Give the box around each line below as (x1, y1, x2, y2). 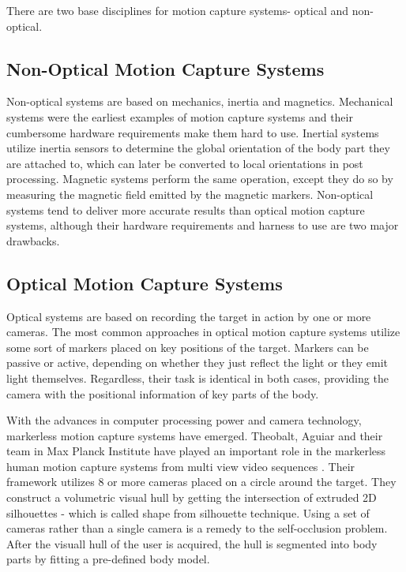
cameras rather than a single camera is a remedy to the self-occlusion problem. (6, 520, 388, 536)
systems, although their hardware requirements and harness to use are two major (6, 217, 399, 234)
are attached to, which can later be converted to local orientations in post (6, 155, 363, 171)
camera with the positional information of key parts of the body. (6, 385, 319, 402)
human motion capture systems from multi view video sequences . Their (6, 458, 355, 474)
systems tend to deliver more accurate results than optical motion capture (6, 201, 365, 218)
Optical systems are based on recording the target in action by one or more (6, 308, 371, 324)
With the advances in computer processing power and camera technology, (6, 412, 362, 428)
